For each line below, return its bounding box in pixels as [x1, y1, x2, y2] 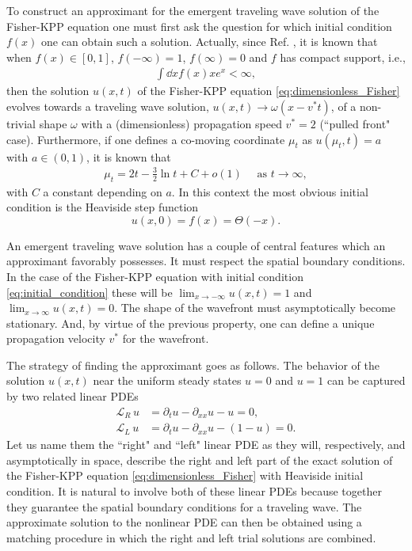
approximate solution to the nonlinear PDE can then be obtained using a [6, 514, 362, 530]
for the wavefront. [122, 330, 209, 347]
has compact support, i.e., [280, 48, 406, 65]
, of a [330, 98, 357, 114]
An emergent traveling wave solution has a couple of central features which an [6, 237, 386, 253]
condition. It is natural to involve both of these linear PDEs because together [6, 482, 382, 499]
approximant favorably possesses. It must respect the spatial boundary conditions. [6, 253, 406, 269]
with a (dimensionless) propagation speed [81, 116, 282, 131]
